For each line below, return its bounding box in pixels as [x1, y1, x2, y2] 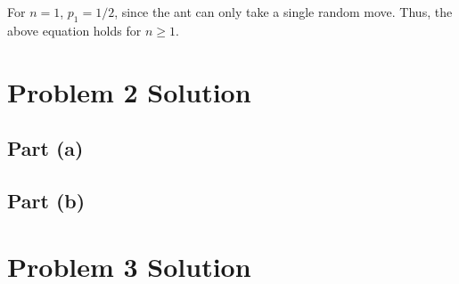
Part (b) [7, 186, 86, 214]
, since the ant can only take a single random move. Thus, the [114, 3, 453, 20]
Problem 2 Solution [7, 73, 251, 110]
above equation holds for [7, 20, 142, 39]
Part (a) [7, 134, 84, 162]
